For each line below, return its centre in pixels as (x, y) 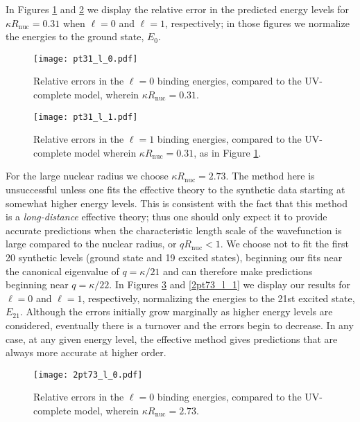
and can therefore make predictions (238, 271)
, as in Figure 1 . (228, 152)
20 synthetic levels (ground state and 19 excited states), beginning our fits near (174, 257)
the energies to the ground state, (75, 36)
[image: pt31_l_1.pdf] (86, 117)
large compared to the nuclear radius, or (91, 244)
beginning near (37, 284)
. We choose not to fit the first (284, 244)
